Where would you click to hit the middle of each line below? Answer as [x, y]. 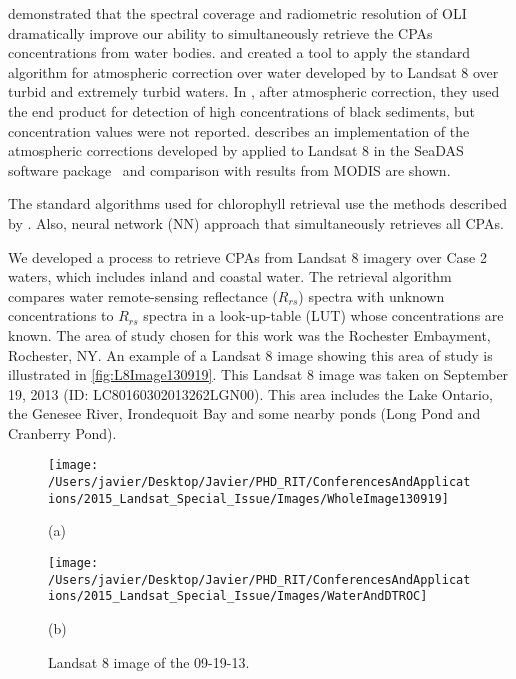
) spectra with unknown [371, 295]
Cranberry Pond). [62, 432]
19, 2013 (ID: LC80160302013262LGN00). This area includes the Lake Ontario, [250, 393]
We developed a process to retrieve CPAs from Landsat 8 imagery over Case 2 [247, 256]
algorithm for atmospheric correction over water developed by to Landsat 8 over [253, 71]
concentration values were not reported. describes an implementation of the [239, 130]
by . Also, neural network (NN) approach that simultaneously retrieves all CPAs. [256, 222]
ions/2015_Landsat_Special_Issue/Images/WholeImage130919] [248, 498]
